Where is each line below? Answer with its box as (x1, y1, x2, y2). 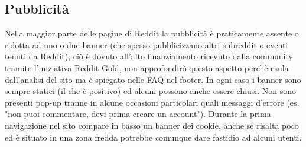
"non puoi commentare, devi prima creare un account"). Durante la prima (5, 108, 271, 120)
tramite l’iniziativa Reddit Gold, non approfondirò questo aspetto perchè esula (5, 61, 289, 73)
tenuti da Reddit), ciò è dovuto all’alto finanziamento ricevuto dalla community (5, 50, 293, 62)
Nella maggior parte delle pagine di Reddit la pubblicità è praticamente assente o (5, 27, 299, 39)
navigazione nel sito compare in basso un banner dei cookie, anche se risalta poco (5, 119, 299, 131)
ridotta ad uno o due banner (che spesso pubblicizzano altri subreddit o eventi (5, 38, 288, 51)
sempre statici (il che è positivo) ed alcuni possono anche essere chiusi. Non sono (5, 85, 297, 97)
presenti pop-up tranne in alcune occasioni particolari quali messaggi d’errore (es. (5, 96, 300, 108)
